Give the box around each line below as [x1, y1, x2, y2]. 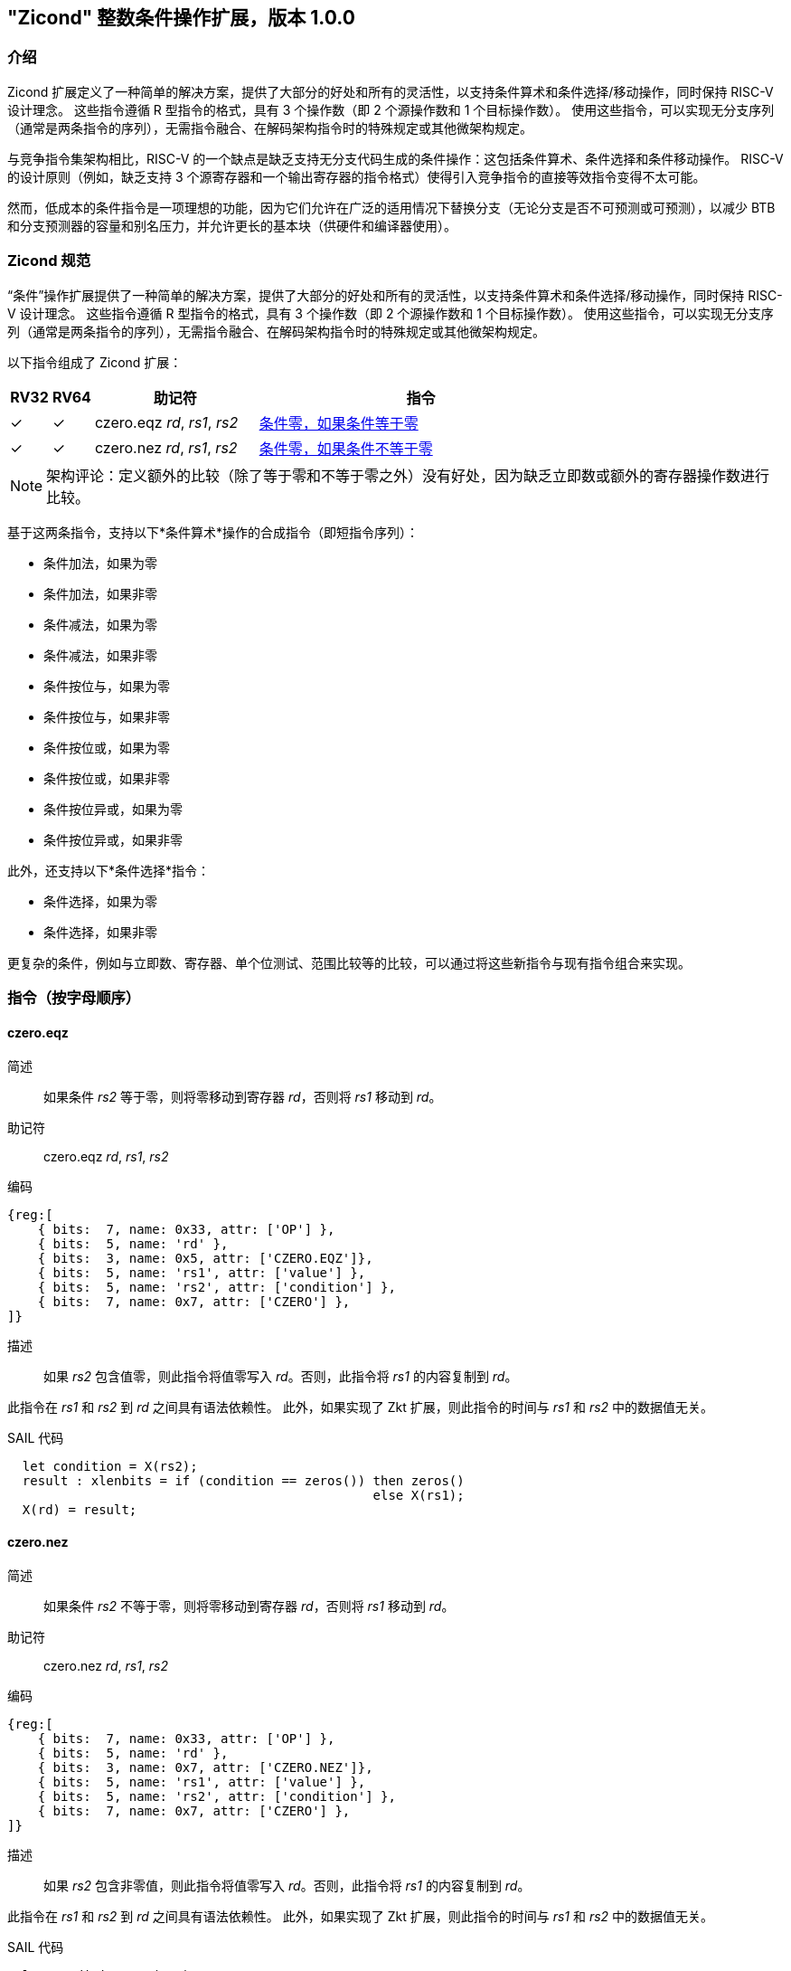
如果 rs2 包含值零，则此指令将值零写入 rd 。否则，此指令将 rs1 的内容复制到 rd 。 [43, 1369, 518, 1385]
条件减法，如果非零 [43, 647, 157, 663]
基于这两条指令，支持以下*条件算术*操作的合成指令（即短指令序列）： [7, 524, 419, 540]
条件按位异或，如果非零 [43, 831, 183, 848]
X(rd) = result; [22, 1502, 137, 1518]
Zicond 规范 [7, 251, 91, 270]
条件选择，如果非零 [43, 924, 157, 940]
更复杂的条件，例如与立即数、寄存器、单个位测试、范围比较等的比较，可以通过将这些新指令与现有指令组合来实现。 [7, 954, 691, 971]
